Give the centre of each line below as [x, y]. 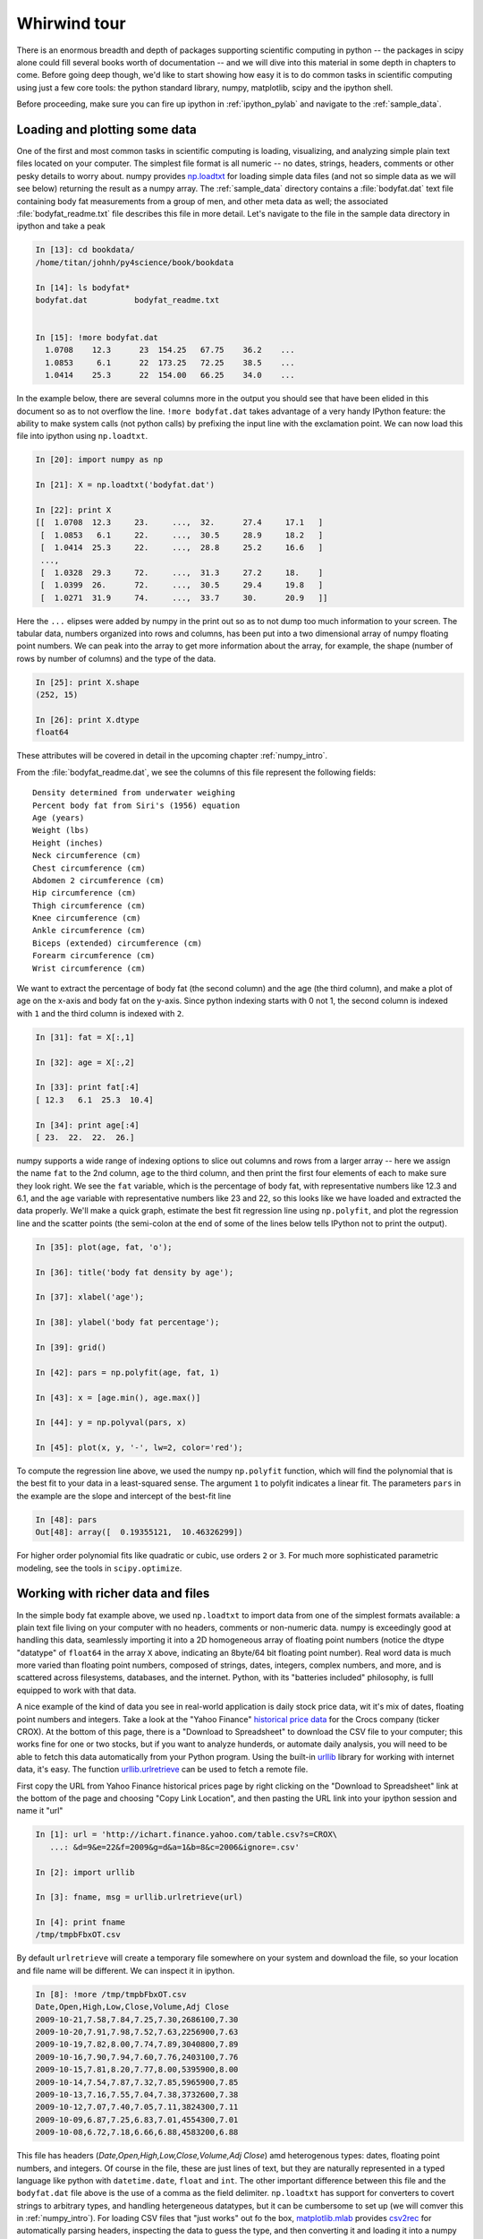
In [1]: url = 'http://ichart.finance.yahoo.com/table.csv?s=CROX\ [186, 1835]
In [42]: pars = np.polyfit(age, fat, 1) [127, 1372]
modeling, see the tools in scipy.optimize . [99, 1568]
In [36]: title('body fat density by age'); [135, 1272]
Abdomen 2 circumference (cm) [99, 880]
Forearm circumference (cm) [94, 956]
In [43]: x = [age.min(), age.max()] [118, 1398]
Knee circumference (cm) [87, 918]
